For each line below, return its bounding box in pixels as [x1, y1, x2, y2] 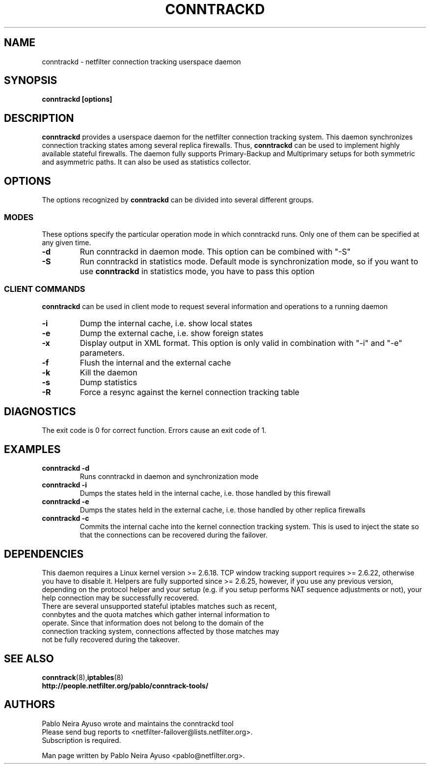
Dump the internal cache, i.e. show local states [80, 318, 253, 328]
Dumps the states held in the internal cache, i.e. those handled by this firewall [80, 489, 331, 498]
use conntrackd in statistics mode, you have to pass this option [80, 266, 315, 276]
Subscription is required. [42, 736, 121, 744]
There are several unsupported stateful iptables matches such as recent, [42, 602, 277, 611]
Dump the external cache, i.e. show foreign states [80, 328, 264, 338]
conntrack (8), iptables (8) [42, 673, 124, 682]
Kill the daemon [80, 367, 137, 377]
